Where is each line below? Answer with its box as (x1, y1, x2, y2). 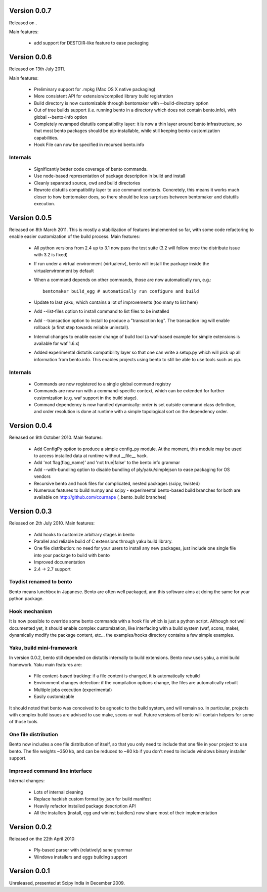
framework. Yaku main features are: (9, 661, 82, 667)
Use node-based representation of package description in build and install (34, 173, 185, 179)
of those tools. (9, 719, 39, 725)
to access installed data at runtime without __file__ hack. (34, 453, 148, 459)
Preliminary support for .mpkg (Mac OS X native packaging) (34, 86, 156, 92)
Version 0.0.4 (9, 422, 52, 430)
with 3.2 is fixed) (34, 252, 68, 258)
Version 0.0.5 (9, 213, 52, 222)
